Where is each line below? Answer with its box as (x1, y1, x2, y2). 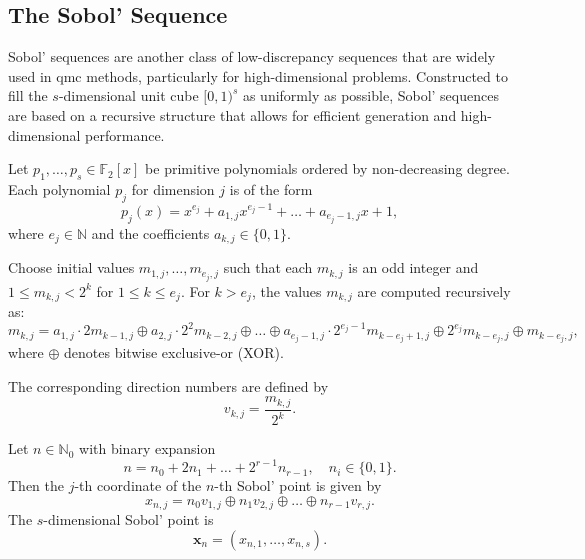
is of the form (229, 178, 313, 199)
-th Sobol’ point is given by (214, 475, 382, 496)
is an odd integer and (348, 257, 479, 278)
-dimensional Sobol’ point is (43, 509, 214, 530)
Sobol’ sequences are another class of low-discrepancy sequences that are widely (8, 46, 496, 67)
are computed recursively (357, 280, 511, 301)
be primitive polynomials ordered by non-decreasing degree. (145, 158, 510, 179)
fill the (8, 85, 48, 106)
